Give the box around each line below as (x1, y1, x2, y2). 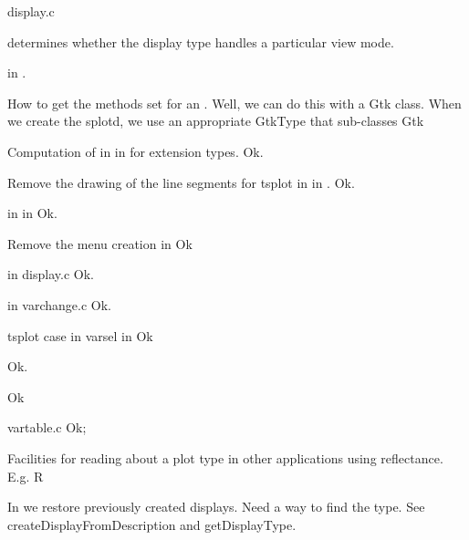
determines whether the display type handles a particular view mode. (7, 32, 394, 51)
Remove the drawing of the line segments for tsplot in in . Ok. (7, 172, 355, 192)
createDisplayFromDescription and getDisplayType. (7, 514, 297, 534)
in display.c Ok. (7, 265, 94, 284)
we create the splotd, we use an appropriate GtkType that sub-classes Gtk (7, 111, 424, 130)
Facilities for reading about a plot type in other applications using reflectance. (7, 448, 443, 467)
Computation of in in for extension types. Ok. (7, 141, 264, 161)
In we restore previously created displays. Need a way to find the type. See (7, 497, 425, 516)
